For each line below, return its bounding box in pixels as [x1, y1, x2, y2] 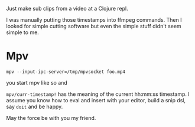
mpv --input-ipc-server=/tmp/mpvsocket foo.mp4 [6, 69, 126, 75]
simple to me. [6, 29, 40, 36]
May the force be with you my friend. [6, 114, 96, 121]
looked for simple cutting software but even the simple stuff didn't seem [6, 23, 181, 29]
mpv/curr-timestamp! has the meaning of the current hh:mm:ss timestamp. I [6, 91, 190, 98]
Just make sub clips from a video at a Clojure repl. [6, 5, 128, 12]
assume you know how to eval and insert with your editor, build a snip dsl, [6, 96, 186, 103]
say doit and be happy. [6, 103, 63, 110]
